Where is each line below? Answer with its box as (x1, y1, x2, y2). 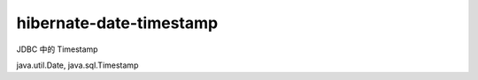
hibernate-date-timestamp (16, 13, 219, 33)
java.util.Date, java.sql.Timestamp (16, 60, 139, 70)
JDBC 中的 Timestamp (16, 44, 98, 55)
